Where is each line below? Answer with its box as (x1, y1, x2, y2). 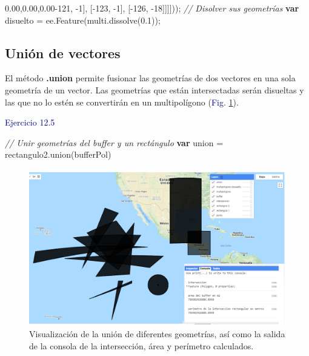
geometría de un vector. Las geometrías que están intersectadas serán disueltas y (5, 83, 304, 96)
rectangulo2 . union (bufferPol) (5, 148, 111, 161)
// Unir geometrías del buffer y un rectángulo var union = (5, 136, 224, 149)
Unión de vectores (5, 43, 121, 62)
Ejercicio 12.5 (5, 116, 55, 129)
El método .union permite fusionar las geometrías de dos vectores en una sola (5, 72, 296, 84)
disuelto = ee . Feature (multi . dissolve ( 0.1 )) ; (5, 13, 161, 26)
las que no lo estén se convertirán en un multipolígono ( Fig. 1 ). (5, 95, 239, 108)
